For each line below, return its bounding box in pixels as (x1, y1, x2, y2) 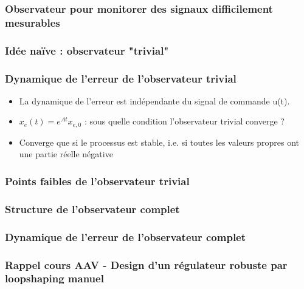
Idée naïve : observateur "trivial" (5, 42, 169, 58)
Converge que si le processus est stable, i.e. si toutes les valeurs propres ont (19, 135, 300, 148)
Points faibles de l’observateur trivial (5, 173, 190, 188)
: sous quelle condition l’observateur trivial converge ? (84, 115, 285, 127)
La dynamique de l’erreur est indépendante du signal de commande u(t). (19, 94, 290, 107)
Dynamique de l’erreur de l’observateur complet (5, 229, 246, 244)
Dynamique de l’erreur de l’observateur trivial (5, 70, 237, 86)
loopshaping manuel (5, 271, 104, 286)
